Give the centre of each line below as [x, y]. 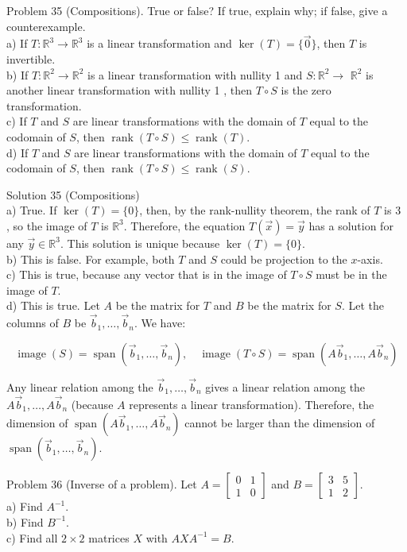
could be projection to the [284, 259]
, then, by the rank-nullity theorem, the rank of [255, 210]
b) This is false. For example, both [91, 259]
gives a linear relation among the [285, 386]
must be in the [351, 274]
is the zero [306, 90]
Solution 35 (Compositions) [73, 194]
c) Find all [32, 537]
